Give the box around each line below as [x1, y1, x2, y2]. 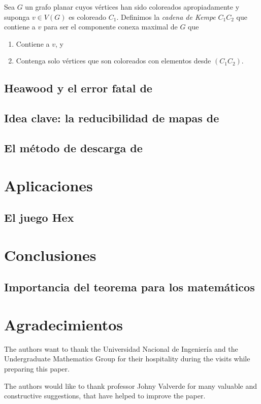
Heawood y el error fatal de [4, 80, 152, 96]
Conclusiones [4, 244, 96, 265]
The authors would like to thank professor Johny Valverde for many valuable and [4, 380, 257, 391]
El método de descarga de [4, 140, 143, 155]
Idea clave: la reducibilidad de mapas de [4, 110, 219, 126]
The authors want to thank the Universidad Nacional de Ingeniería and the [4, 343, 238, 354]
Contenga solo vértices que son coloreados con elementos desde [16, 55, 211, 66]
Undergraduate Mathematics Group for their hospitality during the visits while [4, 353, 250, 364]
